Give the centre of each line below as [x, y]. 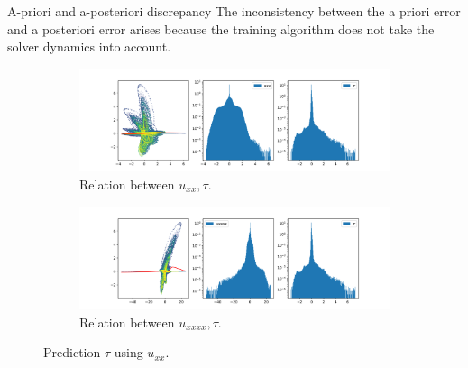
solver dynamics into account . [89, 46]
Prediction [72, 352]
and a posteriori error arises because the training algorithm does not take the [221, 28]
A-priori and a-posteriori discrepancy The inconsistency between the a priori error [234, 11]
